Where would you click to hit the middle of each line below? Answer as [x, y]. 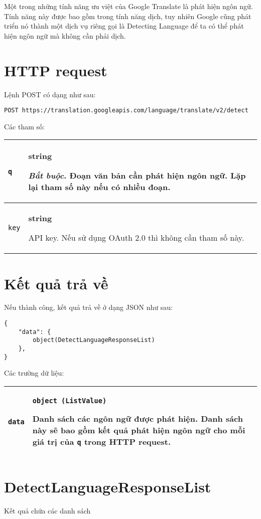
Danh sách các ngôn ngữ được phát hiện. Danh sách [138, 418]
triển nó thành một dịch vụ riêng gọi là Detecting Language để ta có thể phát [124, 26]
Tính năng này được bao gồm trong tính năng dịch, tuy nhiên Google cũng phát [128, 16]
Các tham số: [24, 126]
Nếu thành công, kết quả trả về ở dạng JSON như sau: [88, 307]
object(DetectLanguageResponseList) [94, 340]
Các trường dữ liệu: [34, 373]
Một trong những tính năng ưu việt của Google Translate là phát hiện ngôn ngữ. [128, 6]
